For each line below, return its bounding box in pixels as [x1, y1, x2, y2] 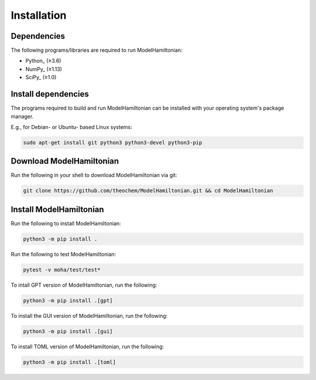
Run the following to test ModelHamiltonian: [11, 250, 116, 257]
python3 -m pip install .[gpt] [23, 297, 114, 304]
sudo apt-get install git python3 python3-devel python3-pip [23, 139, 202, 146]
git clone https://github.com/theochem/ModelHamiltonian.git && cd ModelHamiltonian [23, 188, 273, 194]
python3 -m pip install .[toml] [23, 358, 116, 365]
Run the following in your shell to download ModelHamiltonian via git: [11, 172, 178, 179]
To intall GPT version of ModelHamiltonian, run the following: [11, 281, 157, 289]
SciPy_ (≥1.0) [25, 74, 57, 81]
